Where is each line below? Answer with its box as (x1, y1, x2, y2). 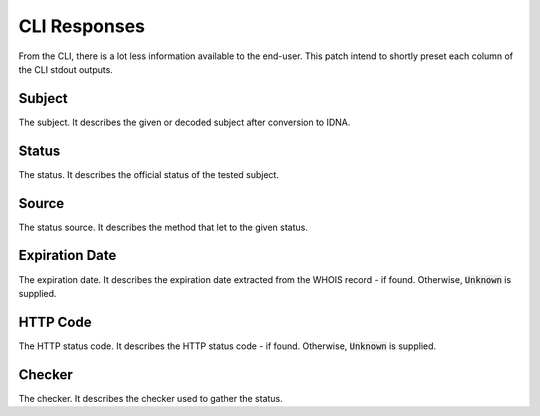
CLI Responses (18, 15, 145, 37)
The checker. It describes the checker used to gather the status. (18, 392, 284, 404)
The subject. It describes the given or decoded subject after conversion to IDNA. (18, 116, 351, 128)
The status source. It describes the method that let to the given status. (18, 221, 309, 233)
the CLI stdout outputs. (18, 63, 114, 75)
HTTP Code (18, 313, 92, 330)
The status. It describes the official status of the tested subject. (18, 168, 280, 180)
